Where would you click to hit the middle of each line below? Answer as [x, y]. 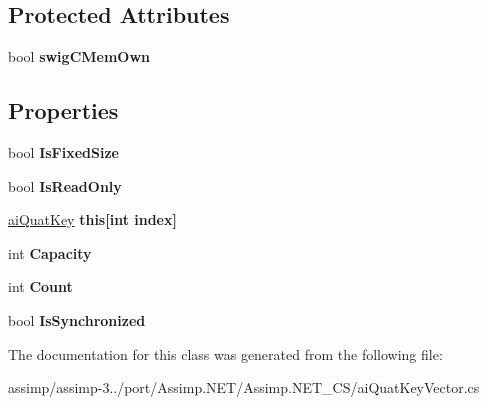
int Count [40, 286]
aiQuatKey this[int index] [92, 219]
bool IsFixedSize [63, 152]
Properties [63, 110]
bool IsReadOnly [65, 185]
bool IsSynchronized [77, 319]
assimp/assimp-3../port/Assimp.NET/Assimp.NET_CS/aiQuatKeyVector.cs [244, 387]
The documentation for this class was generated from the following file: [225, 353]
